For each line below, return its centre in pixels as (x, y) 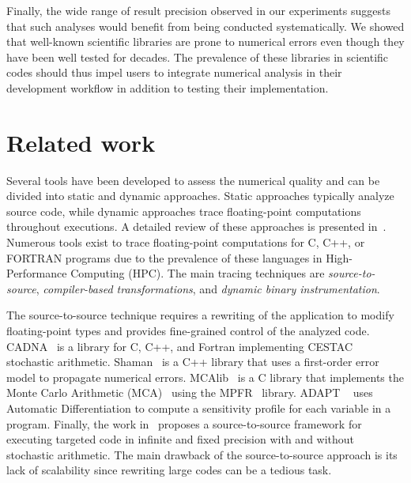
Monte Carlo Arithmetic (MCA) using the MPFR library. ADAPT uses (190, 392)
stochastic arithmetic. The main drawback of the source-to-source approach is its (202, 454)
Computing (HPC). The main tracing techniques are (198, 273)
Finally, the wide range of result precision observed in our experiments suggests (198, 10)
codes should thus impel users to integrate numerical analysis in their (174, 72)
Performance (37, 273)
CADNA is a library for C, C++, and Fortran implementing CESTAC (180, 346)
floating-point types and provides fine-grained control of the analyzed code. (188, 331)
